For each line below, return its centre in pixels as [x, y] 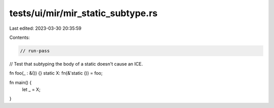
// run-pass [35, 51]
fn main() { [21, 82]
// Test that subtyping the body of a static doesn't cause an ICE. [76, 64]
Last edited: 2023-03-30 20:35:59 [45, 28]
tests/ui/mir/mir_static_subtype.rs [83, 13]
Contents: [20, 37]
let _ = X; [31, 90]
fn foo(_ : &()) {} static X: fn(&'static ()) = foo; [56, 73]
